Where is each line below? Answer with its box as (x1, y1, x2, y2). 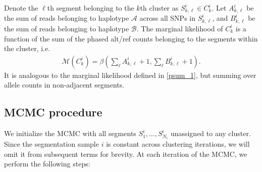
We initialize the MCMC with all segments (4, 128, 136, 139)
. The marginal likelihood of (136, 23, 223, 33)
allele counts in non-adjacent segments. (4, 79, 125, 90)
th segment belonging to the (47, 3, 134, 13)
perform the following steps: (4, 158, 90, 169)
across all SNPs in (139, 13, 196, 23)
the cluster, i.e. (4, 43, 50, 54)
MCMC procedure (4, 104, 102, 120)
